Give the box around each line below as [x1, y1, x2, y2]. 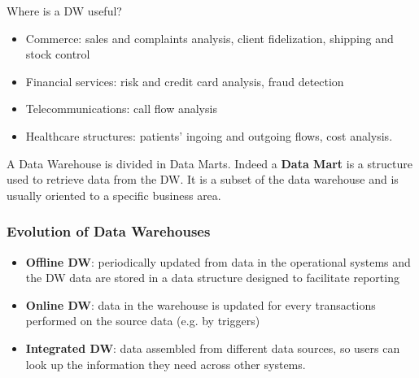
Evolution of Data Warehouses [7, 221, 211, 241]
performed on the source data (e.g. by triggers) [25, 312, 260, 329]
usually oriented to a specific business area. [7, 186, 221, 203]
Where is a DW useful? [7, 2, 122, 19]
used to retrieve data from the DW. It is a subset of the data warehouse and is [7, 171, 399, 188]
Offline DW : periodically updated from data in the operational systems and [25, 253, 411, 270]
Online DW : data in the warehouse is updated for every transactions [25, 296, 376, 313]
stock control [25, 46, 90, 63]
